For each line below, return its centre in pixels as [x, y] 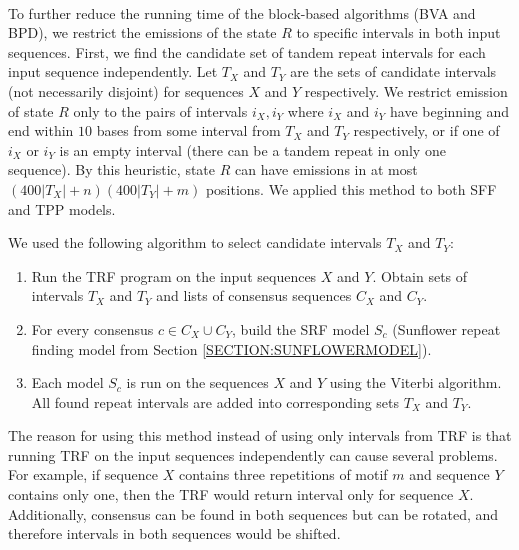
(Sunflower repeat [446, 328]
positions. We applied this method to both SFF [351, 188]
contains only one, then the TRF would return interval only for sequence [231, 494]
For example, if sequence [83, 474]
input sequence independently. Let [113, 71]
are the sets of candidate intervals [393, 71]
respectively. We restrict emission [406, 90]
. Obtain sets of [420, 275]
